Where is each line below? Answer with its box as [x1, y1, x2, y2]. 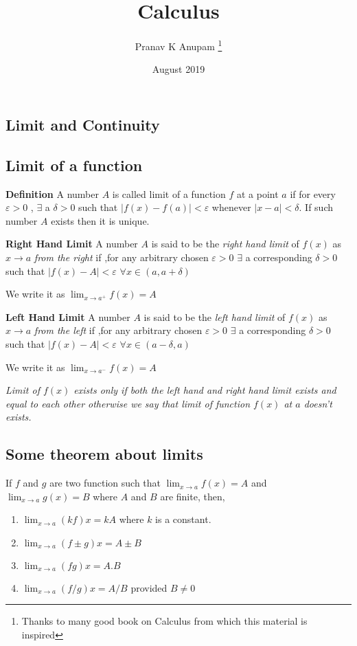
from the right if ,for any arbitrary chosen [34, 249, 209, 264]
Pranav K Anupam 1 [135, 37, 222, 53]
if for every [290, 186, 336, 201]
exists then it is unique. [51, 213, 150, 227]
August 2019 [152, 62, 205, 76]
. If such [299, 200, 333, 214]
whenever [211, 200, 251, 214]
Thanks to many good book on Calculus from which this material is [21, 614, 308, 628]
